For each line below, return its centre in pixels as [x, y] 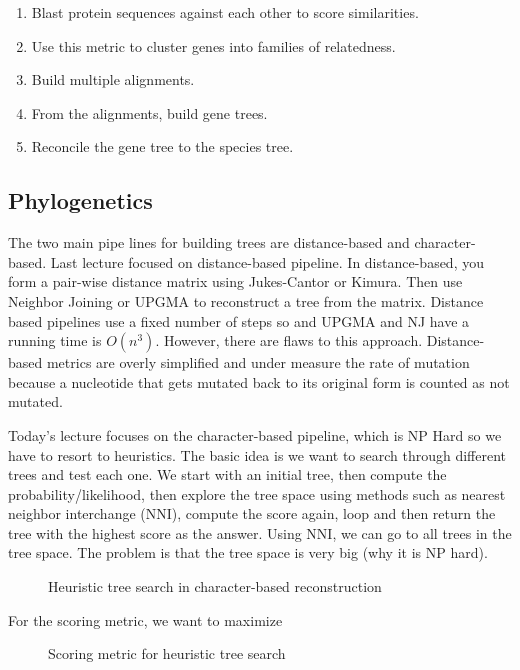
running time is [55, 340]
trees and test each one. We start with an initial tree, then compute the [227, 474]
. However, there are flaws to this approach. [289, 340]
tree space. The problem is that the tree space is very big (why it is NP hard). [248, 552]
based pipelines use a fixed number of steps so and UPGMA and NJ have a [239, 320]
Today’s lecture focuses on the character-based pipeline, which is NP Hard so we [255, 434]
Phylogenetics [80, 200]
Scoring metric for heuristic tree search [167, 653]
